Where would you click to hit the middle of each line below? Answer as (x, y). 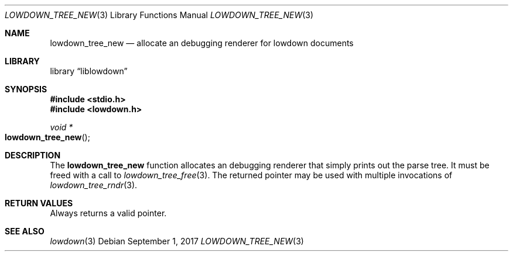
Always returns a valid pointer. (108, 213)
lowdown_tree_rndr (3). (94, 185)
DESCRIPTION (33, 155)
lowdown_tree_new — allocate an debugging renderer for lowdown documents (202, 43)
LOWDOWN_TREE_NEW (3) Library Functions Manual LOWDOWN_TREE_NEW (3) (159, 15)
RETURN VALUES (39, 203)
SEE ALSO (25, 231)
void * (61, 127)
